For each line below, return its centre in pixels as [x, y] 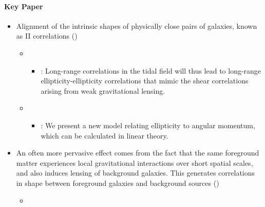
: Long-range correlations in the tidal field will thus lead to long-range [151, 70]
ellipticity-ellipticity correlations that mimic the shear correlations [145, 81]
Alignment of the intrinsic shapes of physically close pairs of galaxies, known [137, 25]
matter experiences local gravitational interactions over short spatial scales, [135, 162]
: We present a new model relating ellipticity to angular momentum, [148, 125]
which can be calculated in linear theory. [105, 135]
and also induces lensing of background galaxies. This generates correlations [136, 173]
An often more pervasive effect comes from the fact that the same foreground [138, 153]
